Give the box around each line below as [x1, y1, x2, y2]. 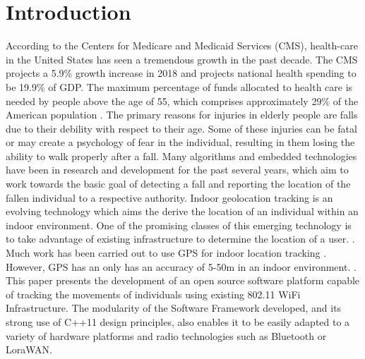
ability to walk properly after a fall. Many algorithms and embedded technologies [6, 148, 357, 163]
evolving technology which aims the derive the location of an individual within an [6, 204, 359, 219]
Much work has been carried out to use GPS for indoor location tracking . [6, 245, 327, 260]
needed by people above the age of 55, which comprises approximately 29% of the [6, 93, 359, 108]
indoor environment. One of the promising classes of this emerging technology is [6, 217, 352, 232]
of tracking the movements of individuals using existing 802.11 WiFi [6, 286, 301, 301]
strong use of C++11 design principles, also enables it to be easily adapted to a [6, 315, 350, 329]
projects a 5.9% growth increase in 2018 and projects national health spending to [6, 66, 357, 80]
